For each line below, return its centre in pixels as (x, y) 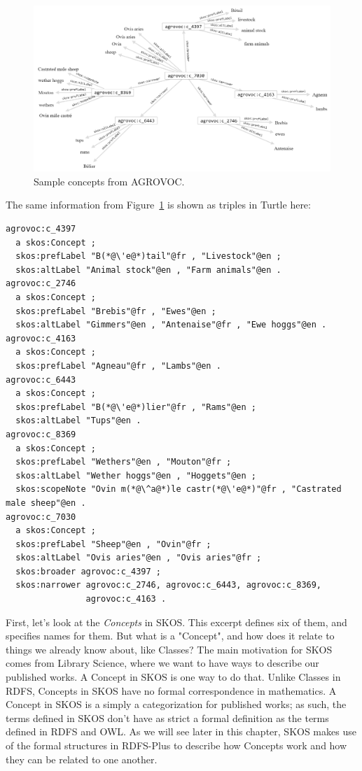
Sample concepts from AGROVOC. (109, 181)
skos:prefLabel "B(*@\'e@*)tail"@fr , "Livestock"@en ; (148, 256)
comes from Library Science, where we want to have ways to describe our (162, 663)
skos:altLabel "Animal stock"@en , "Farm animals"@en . (148, 270)
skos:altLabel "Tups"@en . (78, 421)
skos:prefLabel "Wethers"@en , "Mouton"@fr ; (124, 462)
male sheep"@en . (46, 503)
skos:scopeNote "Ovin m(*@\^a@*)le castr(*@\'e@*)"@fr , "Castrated (179, 489)
